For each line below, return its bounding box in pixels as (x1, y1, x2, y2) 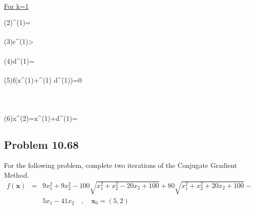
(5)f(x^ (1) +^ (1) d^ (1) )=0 (4, 74, 82, 85)
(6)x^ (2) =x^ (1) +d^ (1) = (4, 113, 78, 123)
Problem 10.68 (4, 137, 79, 152)
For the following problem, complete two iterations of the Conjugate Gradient (4, 160, 237, 170)
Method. (4, 169, 29, 180)
